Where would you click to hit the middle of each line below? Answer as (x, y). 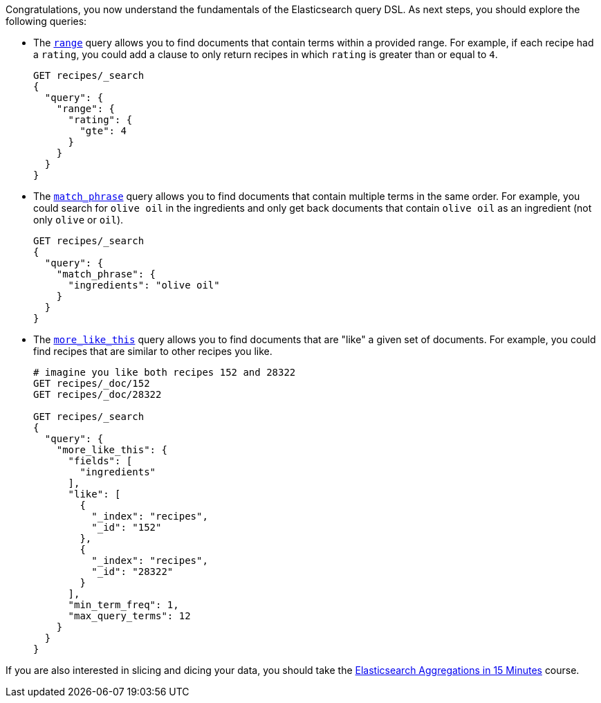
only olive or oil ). (78, 220)
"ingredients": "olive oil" (144, 285)
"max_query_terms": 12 (129, 616)
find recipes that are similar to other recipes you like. (153, 351)
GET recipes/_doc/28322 (98, 394)
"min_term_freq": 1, (123, 605)
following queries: (46, 21)
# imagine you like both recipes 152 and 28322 (165, 372)
